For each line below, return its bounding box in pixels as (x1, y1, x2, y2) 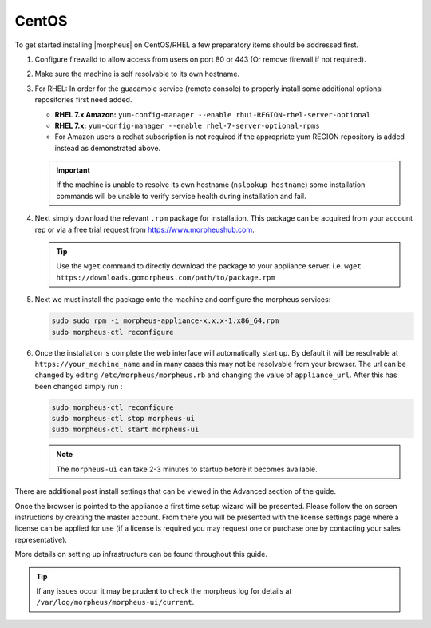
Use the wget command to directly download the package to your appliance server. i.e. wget (56, 261, 362, 271)
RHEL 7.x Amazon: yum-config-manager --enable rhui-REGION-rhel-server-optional (54, 109, 371, 119)
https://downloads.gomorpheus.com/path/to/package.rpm (56, 272, 275, 282)
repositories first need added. (34, 95, 132, 105)
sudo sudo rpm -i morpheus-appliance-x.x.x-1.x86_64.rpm (51, 316, 279, 325)
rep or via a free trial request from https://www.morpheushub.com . (34, 225, 255, 234)
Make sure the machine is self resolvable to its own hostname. (34, 69, 239, 79)
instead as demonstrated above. (54, 143, 161, 153)
